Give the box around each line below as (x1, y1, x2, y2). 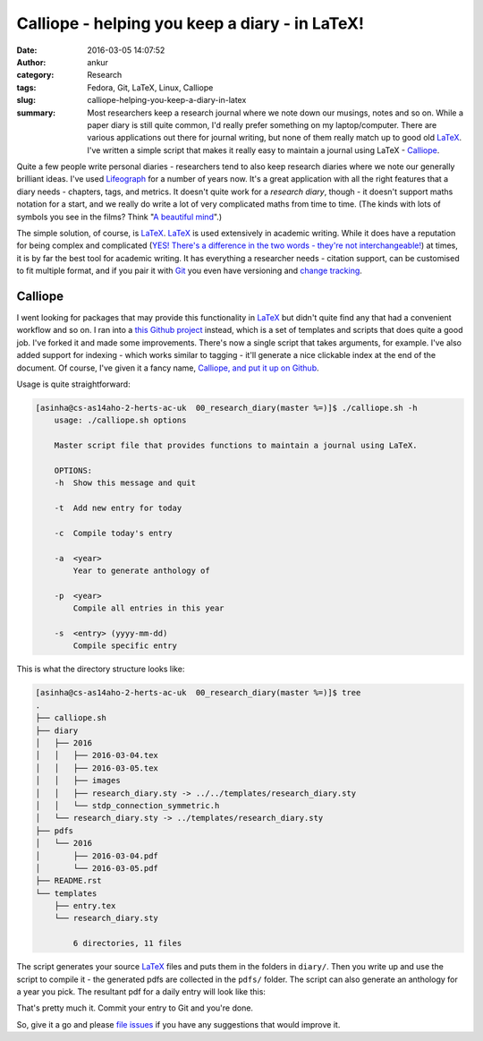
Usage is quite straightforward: (16, 379, 131, 389)
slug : (16, 95, 36, 106)
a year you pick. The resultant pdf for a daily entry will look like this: (16, 986, 266, 997)
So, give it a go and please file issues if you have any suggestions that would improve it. (16, 1019, 341, 1029)
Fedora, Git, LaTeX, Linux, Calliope (87, 81, 214, 93)
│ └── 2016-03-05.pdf (35, 863, 158, 873)
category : (16, 70, 55, 81)
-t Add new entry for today (54, 503, 182, 514)
